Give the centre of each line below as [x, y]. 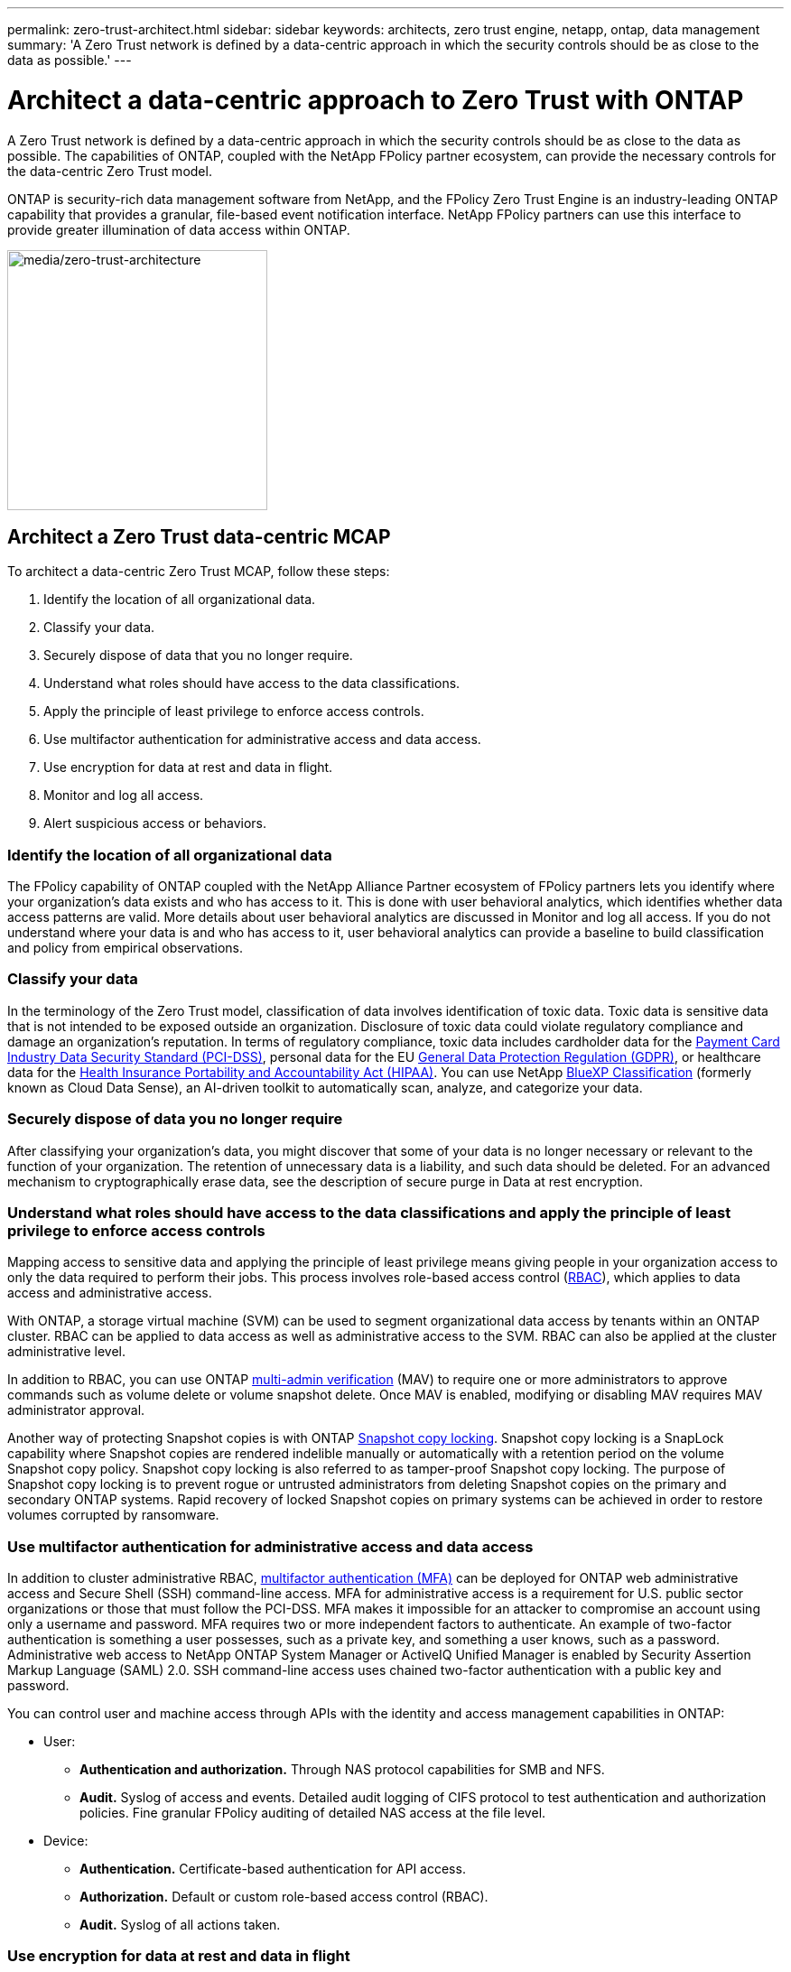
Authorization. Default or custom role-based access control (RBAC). [284, 1897]
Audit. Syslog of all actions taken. [180, 1925]
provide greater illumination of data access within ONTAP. [179, 229]
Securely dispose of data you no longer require [175, 1119]
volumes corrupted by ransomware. [113, 1515]
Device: [66, 1841]
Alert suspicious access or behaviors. [155, 823]
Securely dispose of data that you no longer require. [198, 656]
